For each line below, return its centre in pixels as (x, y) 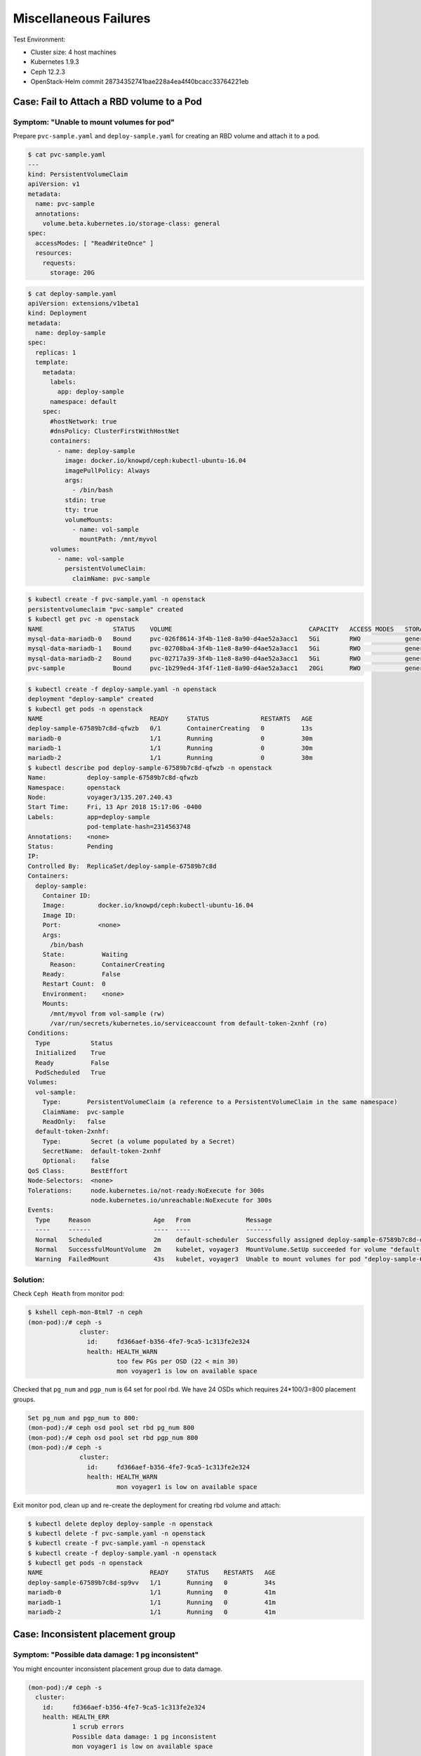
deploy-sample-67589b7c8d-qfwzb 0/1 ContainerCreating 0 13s (170, 728)
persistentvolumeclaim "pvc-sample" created (106, 609)
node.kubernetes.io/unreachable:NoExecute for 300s (181, 1200)
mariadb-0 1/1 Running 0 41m (152, 1592)
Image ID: (59, 915)
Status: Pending (71, 846)
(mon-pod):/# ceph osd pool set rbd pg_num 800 (111, 1428)
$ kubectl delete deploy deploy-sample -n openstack (120, 1524)
